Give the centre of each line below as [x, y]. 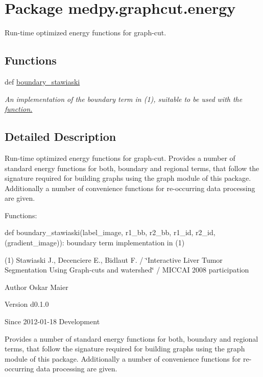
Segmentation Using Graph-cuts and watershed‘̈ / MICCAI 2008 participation [127, 270]
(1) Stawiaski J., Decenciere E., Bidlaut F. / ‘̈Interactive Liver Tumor [114, 259]
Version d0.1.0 [27, 304]
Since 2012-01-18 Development [52, 321]
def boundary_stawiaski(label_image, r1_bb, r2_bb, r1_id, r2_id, [110, 232]
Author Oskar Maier [37, 287]
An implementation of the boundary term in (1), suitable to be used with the [124, 99]
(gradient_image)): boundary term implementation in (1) [95, 243]
